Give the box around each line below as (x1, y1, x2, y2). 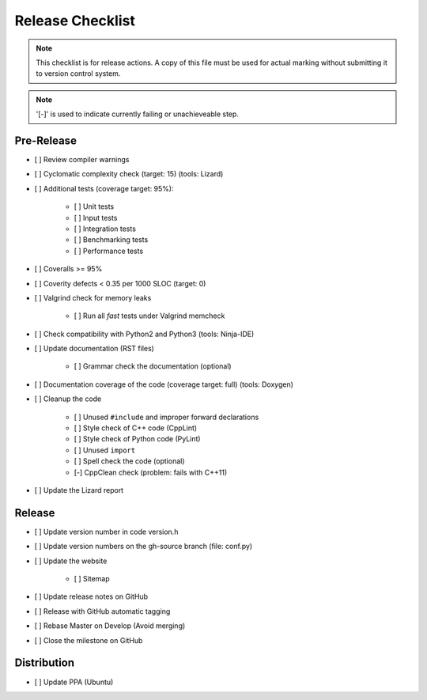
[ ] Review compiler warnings (34, 155, 130, 165)
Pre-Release (14, 134, 77, 147)
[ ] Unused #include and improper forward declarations (74, 412, 259, 422)
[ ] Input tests (74, 213, 118, 222)
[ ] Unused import (74, 445, 136, 455)
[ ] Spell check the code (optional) (74, 456, 185, 466)
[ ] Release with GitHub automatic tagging (34, 606, 171, 616)
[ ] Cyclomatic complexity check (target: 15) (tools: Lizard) (34, 169, 224, 179)
